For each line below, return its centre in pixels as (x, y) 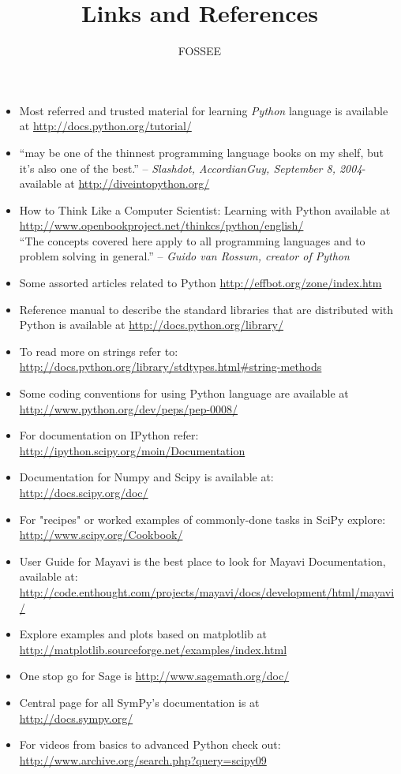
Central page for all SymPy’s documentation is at (139, 702)
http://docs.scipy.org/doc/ (84, 492)
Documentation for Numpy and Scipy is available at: (146, 477)
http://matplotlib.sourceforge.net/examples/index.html (153, 649)
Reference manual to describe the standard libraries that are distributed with (206, 309)
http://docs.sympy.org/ (76, 718)
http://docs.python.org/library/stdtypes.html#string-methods (171, 366)
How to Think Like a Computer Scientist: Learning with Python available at (205, 209)
